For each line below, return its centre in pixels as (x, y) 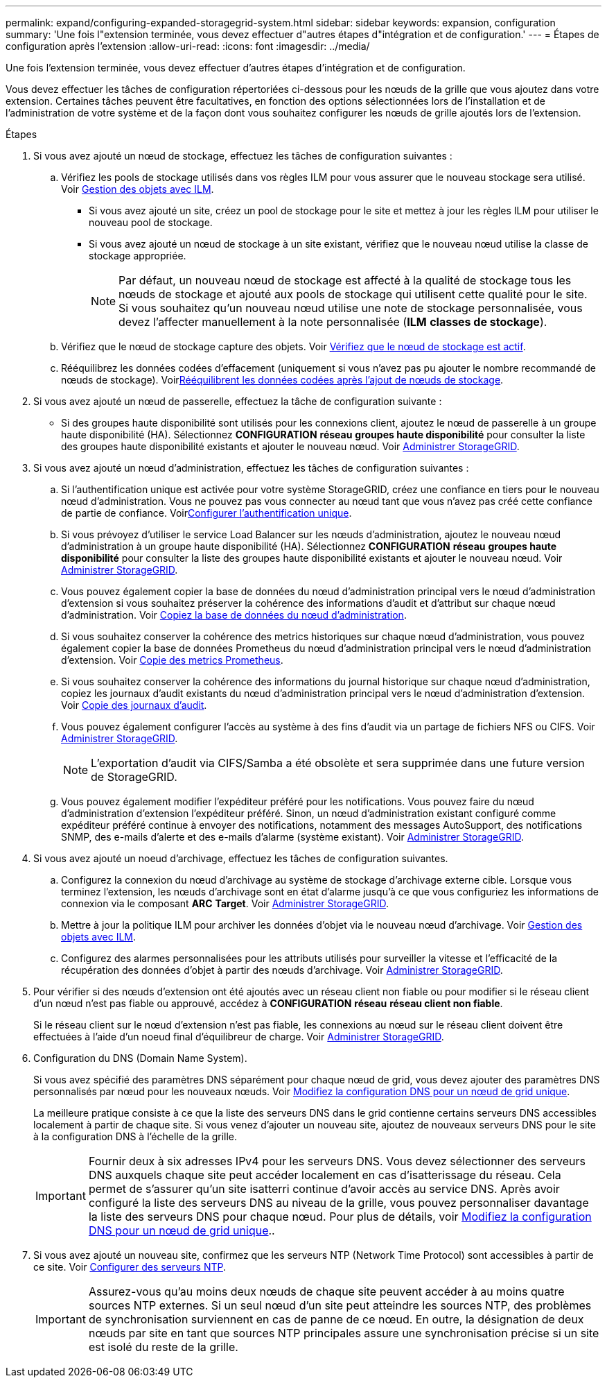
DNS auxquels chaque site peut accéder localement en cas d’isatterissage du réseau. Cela (325, 1175)
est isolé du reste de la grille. (163, 1347)
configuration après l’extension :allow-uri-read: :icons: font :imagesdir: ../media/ (188, 46)
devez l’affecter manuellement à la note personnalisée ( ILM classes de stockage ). (333, 322)
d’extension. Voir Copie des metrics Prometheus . (172, 660)
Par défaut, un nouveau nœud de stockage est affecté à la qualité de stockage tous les (345, 280)
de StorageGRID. (134, 777)
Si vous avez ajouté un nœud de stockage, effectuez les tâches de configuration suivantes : (243, 156)
